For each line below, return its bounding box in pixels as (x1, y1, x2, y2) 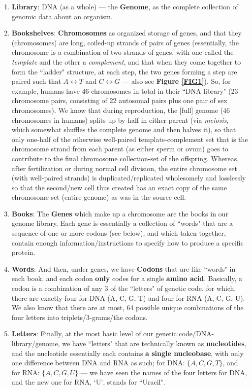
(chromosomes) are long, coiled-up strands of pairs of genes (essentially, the (11, 37, 239, 47)
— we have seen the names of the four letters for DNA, (80, 367, 247, 377)
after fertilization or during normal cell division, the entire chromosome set (11, 163, 238, 173)
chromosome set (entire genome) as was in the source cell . (11, 192, 186, 202)
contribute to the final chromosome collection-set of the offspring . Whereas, (11, 153, 239, 163)
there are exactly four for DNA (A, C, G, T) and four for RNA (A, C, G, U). (11, 292, 245, 303)
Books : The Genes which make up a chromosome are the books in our (11, 208, 228, 218)
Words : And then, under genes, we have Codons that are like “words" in (11, 263, 236, 274)
